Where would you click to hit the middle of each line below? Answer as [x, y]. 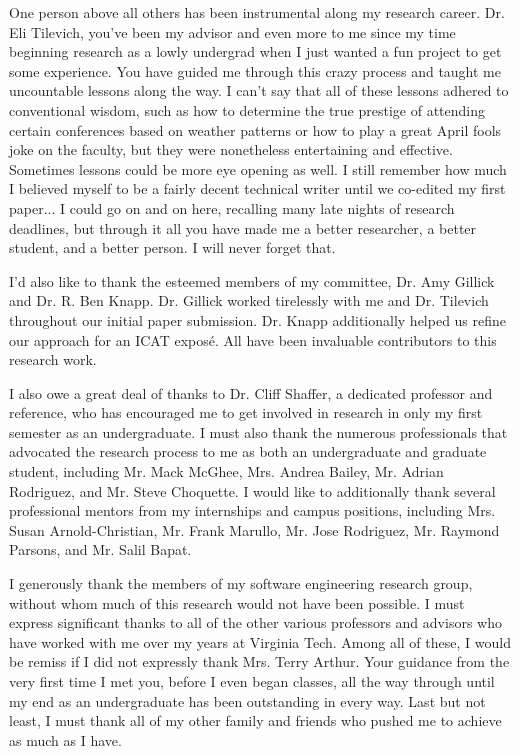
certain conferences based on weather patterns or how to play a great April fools [255, 129]
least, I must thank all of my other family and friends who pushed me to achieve [255, 720]
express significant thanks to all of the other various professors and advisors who [255, 622]
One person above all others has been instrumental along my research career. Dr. [257, 12]
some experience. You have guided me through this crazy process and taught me [255, 70]
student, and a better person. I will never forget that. [172, 247]
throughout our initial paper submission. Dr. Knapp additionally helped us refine [258, 319]
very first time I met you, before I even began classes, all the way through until [252, 681]
